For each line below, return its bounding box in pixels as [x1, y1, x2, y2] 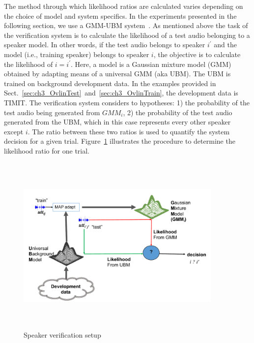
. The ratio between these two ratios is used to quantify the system [28, 126, 230, 136]
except [4, 126, 24, 136]
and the [214, 39, 237, 50]
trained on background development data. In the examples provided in [4, 78, 216, 88]
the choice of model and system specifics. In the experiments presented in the [4, 10, 237, 21]
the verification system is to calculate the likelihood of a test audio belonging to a [4, 30, 250, 40]
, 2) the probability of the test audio [123, 107, 232, 117]
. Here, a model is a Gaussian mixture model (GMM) [71, 59, 231, 69]
